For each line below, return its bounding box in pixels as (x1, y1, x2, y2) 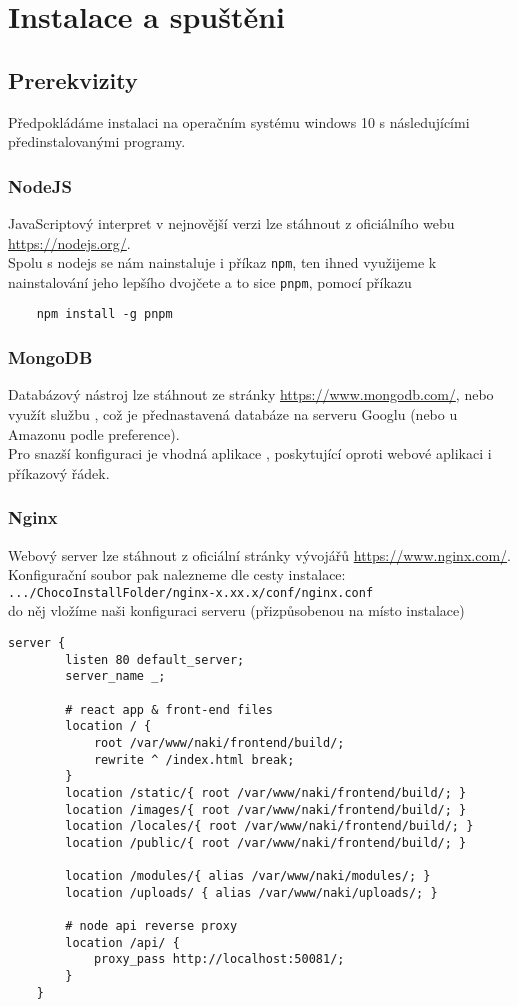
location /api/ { (65, 935, 180, 950)
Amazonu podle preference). (8, 423, 180, 444)
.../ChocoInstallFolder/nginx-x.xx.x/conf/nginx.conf (8, 585, 374, 600)
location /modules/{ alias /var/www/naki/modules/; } (65, 869, 431, 884)
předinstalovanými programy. (8, 131, 186, 152)
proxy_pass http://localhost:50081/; (93, 952, 345, 967)
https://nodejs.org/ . (8, 232, 131, 253)
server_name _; (65, 669, 166, 684)
